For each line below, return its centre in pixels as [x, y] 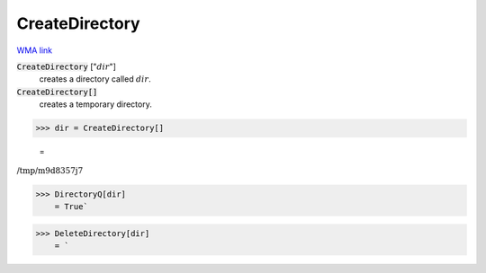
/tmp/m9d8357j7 [50, 171]
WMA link [35, 50]
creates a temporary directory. [95, 104]
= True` [72, 207]
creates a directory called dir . [95, 79]
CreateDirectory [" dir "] [67, 66]
